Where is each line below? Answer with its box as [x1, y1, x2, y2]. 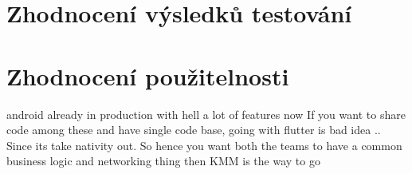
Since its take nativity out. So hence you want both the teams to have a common [6, 136, 402, 153]
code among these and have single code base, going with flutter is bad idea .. [6, 121, 381, 138]
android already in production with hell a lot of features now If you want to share [6, 105, 406, 122]
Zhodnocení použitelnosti [6, 59, 289, 92]
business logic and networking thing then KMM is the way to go [6, 152, 320, 169]
